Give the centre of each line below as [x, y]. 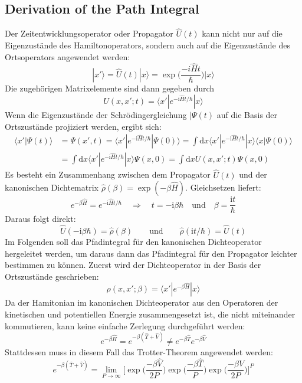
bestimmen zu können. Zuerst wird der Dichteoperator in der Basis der [133, 265]
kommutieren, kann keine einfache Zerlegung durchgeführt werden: [125, 325]
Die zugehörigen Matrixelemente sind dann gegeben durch [110, 88]
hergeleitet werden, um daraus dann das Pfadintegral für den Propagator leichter [151, 253]
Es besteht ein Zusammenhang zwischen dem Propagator [108, 174]
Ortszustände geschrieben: [52, 276]
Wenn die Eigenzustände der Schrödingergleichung [96, 115]
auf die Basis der [247, 115]
